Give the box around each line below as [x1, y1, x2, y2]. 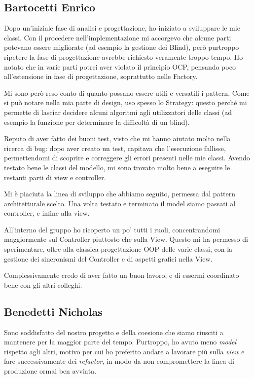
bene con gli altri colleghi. [4, 279, 82, 290]
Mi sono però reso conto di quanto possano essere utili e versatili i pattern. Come [4, 87, 250, 98]
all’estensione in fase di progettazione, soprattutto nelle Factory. [4, 71, 198, 81]
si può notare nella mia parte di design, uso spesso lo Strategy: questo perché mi [4, 97, 247, 108]
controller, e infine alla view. [4, 208, 90, 218]
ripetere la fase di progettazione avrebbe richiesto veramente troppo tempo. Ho [4, 51, 243, 62]
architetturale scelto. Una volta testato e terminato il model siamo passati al [4, 198, 236, 208]
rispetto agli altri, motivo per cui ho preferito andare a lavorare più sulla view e [4, 346, 245, 356]
